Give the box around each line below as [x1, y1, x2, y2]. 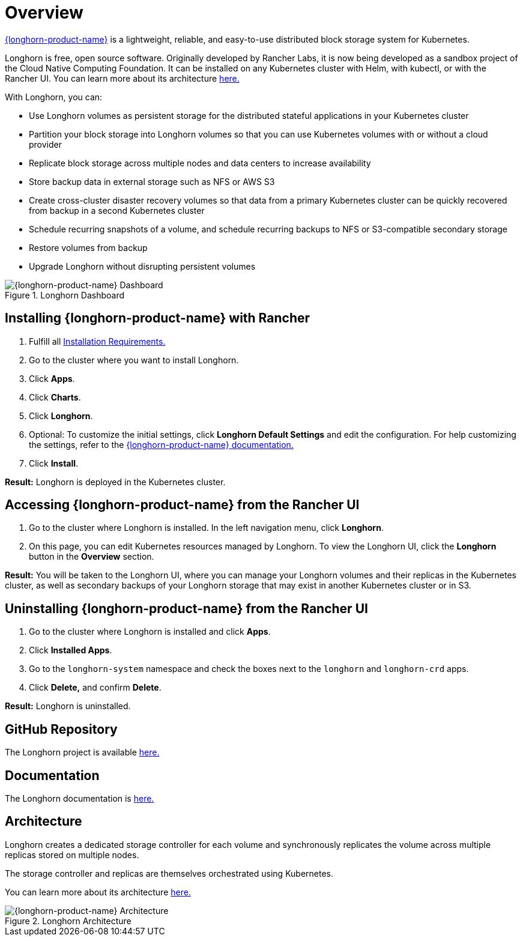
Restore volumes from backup [29, 242, 148, 253]
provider [29, 139, 62, 150]
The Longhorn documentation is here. [5, 793, 154, 803]
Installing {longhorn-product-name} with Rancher [5, 310, 310, 326]
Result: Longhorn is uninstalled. [5, 701, 131, 712]
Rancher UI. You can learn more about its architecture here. [5, 73, 240, 83]
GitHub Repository [5, 721, 118, 737]
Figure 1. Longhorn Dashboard [5, 289, 125, 300]
